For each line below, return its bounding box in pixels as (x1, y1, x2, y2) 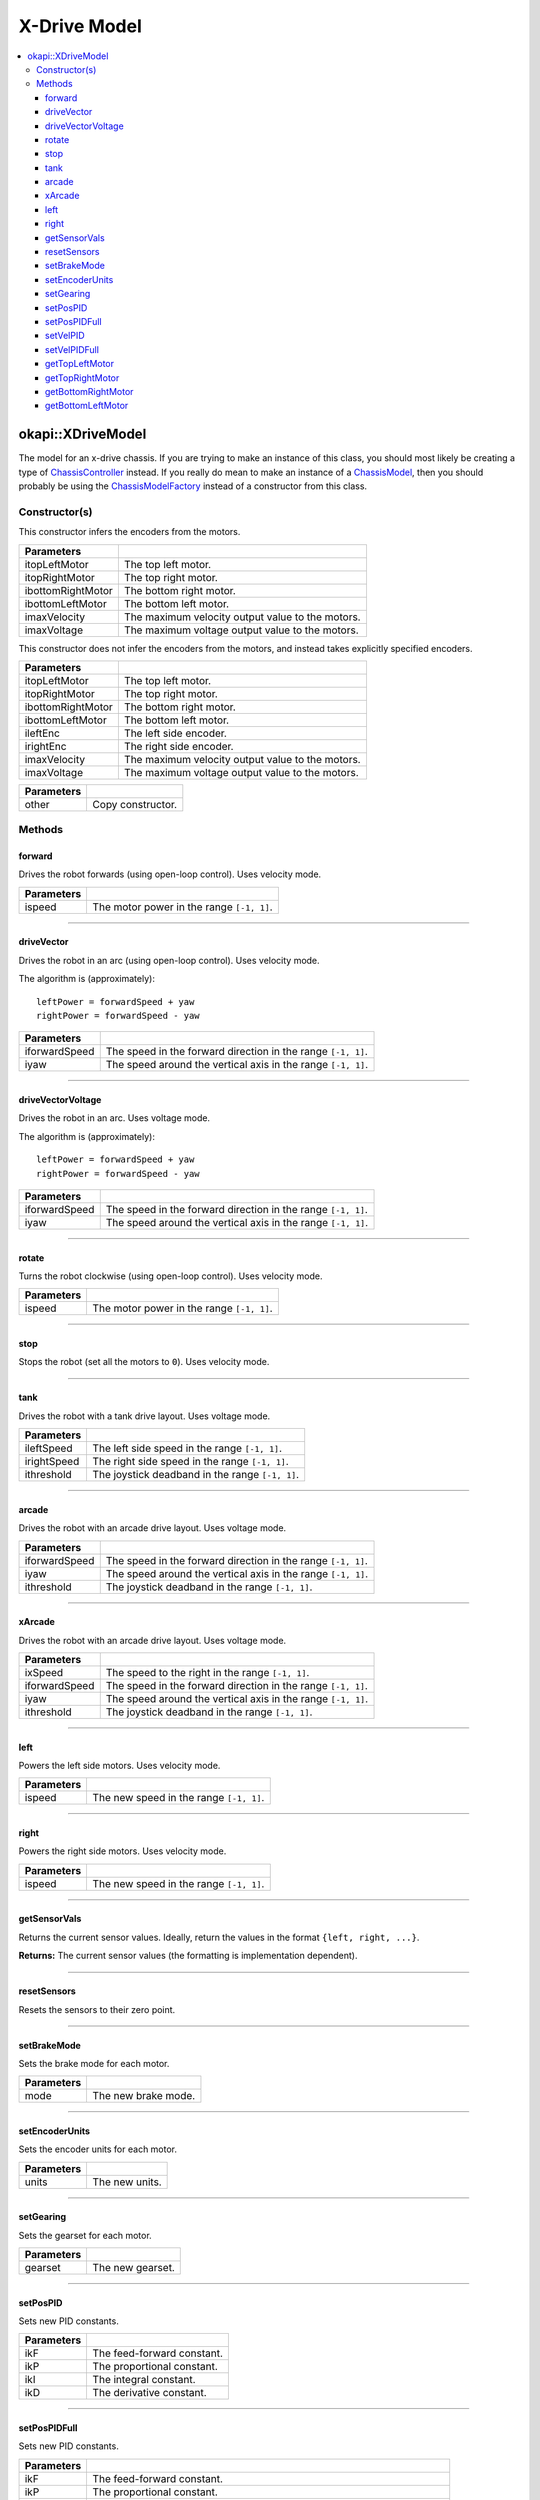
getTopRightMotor (45, 371, 120, 384)
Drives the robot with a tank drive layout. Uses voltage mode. (18, 1410, 271, 1422)
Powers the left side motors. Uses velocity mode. (18, 1759, 221, 1771)
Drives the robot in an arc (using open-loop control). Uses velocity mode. (18, 954, 320, 966)
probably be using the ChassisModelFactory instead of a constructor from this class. (18, 480, 368, 492)
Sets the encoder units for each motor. (18, 2143, 178, 2155)
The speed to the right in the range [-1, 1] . (105, 1665, 310, 1679)
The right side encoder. (123, 739, 234, 753)
